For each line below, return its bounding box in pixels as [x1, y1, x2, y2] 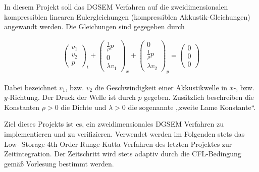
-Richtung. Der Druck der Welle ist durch [7, 92, 136, 102]
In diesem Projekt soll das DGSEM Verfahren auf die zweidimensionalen [4, 2, 228, 12]
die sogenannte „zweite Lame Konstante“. [128, 101, 256, 112]
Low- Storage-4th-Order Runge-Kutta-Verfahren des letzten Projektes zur [4, 138, 232, 149]
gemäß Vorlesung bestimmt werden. [4, 158, 114, 168]
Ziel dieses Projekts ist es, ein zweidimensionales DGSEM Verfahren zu [4, 119, 224, 129]
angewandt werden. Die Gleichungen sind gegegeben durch [4, 21, 185, 32]
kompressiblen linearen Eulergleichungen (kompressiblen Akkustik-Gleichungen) [4, 11, 250, 22]
